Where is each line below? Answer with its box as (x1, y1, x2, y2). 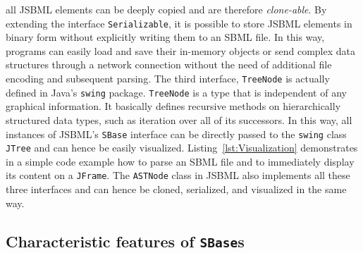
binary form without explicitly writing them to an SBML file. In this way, (6, 30, 325, 44)
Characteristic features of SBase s (6, 230, 245, 252)
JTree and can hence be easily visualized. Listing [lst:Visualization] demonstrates (6, 140, 358, 155)
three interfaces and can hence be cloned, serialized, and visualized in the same (6, 182, 347, 197)
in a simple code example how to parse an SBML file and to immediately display (6, 154, 355, 168)
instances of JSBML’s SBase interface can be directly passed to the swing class (6, 126, 347, 141)
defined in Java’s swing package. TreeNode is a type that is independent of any (6, 85, 347, 99)
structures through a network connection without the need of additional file (6, 57, 332, 72)
